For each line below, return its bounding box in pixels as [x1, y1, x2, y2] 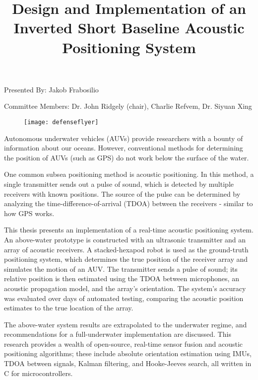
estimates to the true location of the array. [4, 303, 133, 313]
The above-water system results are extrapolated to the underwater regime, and [4, 319, 247, 329]
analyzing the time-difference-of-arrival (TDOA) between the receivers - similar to [4, 198, 253, 209]
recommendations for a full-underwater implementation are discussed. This [4, 329, 231, 339]
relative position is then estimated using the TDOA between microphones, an [4, 273, 239, 284]
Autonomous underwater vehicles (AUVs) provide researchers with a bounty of [4, 133, 243, 143]
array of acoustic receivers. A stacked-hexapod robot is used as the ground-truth [4, 244, 249, 254]
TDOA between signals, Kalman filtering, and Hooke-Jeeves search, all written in [4, 358, 252, 369]
